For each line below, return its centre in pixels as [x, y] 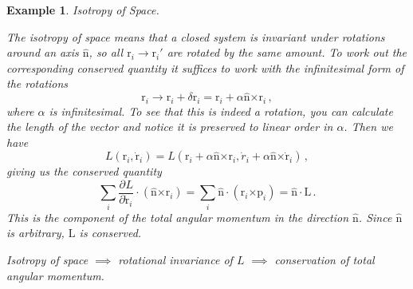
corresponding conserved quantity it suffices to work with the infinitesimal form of [205, 67]
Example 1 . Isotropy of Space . [83, 10]
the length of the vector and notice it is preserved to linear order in [170, 127]
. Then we [368, 127]
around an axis [43, 52]
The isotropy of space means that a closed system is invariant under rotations [196, 36]
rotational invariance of [175, 259]
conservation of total [324, 259]
